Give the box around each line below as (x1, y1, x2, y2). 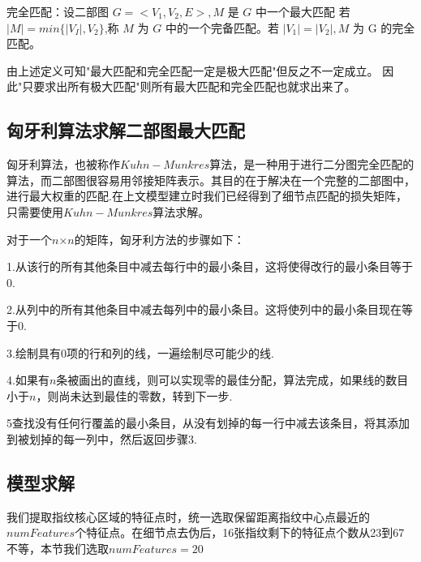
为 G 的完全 (352, 19, 415, 36)
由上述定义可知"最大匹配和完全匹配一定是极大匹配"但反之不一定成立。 (6, 62, 379, 79)
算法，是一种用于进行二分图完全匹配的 (209, 156, 415, 173)
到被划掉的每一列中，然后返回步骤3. (6, 430, 197, 447)
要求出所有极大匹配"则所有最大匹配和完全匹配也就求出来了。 (33, 78, 356, 95)
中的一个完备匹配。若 (165, 19, 279, 36)
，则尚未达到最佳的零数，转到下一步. (36, 387, 233, 404)
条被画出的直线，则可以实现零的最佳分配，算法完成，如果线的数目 (56, 371, 409, 388)
